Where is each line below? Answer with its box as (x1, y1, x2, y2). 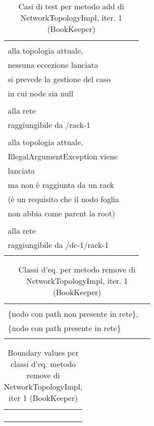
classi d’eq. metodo (10, 358, 76, 369)
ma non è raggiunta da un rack (8, 179, 114, 190)
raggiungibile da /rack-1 (8, 119, 91, 130)
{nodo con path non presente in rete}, (8, 308, 138, 319)
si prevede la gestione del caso (8, 73, 111, 85)
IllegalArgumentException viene (8, 151, 118, 162)
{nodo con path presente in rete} (8, 322, 121, 334)
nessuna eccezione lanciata (8, 59, 99, 70)
